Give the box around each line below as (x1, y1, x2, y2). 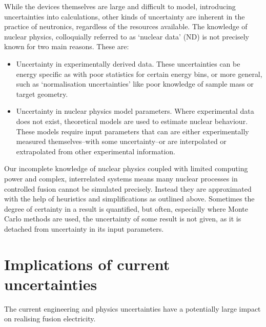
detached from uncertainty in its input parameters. (4, 223, 164, 234)
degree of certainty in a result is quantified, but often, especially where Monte (4, 203, 248, 214)
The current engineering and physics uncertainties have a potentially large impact (4, 303, 261, 314)
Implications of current (4, 253, 170, 274)
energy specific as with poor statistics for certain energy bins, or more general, (16, 68, 262, 79)
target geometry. (16, 88, 68, 99)
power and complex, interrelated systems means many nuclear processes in (4, 173, 238, 183)
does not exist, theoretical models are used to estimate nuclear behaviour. (16, 115, 248, 126)
